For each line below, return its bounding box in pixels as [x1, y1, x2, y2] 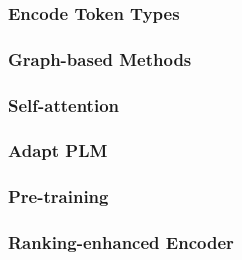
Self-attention [8, 92, 120, 117]
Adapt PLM [8, 138, 108, 163]
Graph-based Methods [8, 46, 192, 71]
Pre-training [8, 184, 109, 209]
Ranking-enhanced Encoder [8, 230, 234, 255]
